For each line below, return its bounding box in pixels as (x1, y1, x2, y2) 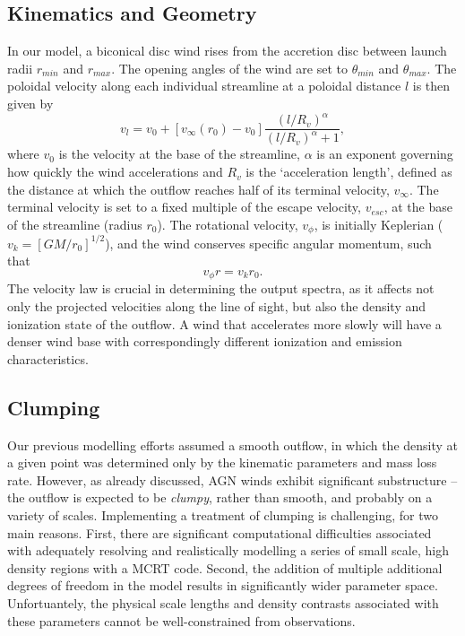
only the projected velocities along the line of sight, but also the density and (7, 297, 426, 316)
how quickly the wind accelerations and (7, 162, 223, 181)
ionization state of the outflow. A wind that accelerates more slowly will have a (7, 314, 442, 333)
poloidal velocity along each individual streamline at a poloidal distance (7, 76, 401, 95)
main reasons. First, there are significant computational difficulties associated (7, 523, 432, 542)
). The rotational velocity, (157, 214, 298, 233)
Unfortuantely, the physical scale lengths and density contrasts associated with (7, 593, 439, 612)
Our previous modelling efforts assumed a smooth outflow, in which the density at (7, 435, 459, 454)
